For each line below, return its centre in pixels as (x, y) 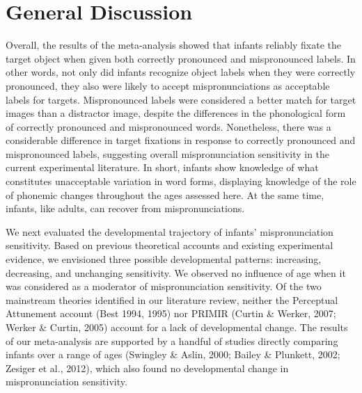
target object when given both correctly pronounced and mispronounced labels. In (181, 58)
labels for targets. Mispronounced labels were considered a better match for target (181, 99)
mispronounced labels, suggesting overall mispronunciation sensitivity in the (168, 153)
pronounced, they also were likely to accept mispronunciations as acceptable (168, 85)
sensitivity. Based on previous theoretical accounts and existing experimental (170, 245)
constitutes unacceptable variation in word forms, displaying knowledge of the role (181, 181)
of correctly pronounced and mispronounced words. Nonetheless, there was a (168, 126)
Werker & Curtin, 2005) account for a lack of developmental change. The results (177, 327)
